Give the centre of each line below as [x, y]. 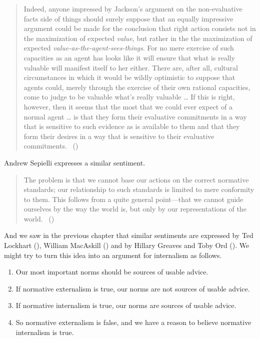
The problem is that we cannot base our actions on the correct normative [136, 179]
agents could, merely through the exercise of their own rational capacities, [137, 87]
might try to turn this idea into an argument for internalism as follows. [113, 255]
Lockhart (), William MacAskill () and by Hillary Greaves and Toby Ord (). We [127, 245]
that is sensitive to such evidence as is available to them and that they [132, 126]
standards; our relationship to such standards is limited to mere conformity [139, 189]
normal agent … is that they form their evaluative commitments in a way [135, 116]
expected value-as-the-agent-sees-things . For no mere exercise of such [129, 48]
